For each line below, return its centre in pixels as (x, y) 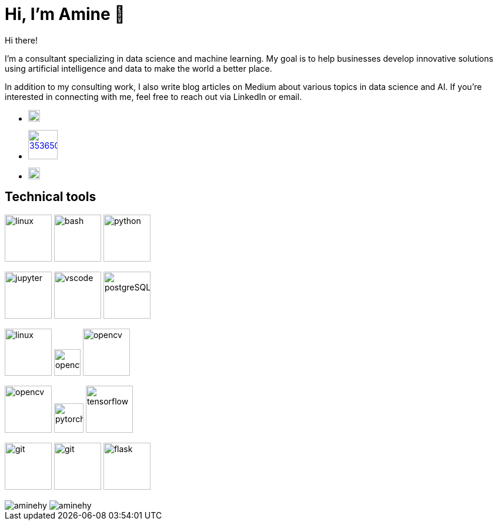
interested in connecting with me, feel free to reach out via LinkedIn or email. (153, 96)
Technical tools (51, 197)
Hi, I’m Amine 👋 (65, 14)
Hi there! (21, 40)
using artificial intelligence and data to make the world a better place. (138, 68)
